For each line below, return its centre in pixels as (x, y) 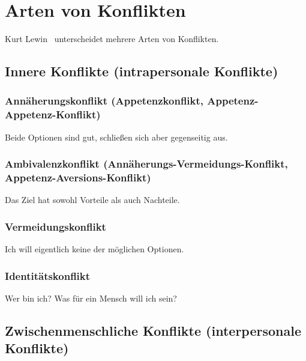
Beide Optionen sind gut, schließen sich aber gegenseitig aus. (116, 137)
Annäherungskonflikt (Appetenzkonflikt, (104, 101)
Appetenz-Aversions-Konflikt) (78, 177)
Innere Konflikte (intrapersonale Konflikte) (142, 71)
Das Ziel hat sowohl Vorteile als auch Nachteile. (92, 200)
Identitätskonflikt (48, 275)
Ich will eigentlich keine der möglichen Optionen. (94, 249)
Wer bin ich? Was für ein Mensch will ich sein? (91, 298)
